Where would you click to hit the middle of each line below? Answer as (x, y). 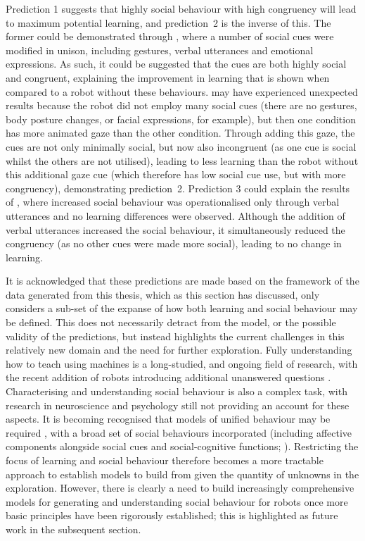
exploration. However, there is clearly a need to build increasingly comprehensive (180, 488)
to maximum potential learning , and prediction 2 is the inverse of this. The (168, 22)
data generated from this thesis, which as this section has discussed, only (163, 294)
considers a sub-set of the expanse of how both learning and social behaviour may (182, 308)
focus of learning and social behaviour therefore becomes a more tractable (165, 460)
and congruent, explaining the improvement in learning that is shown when (168, 77)
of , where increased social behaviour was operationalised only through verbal (173, 202)
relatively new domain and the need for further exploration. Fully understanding (179, 350)
